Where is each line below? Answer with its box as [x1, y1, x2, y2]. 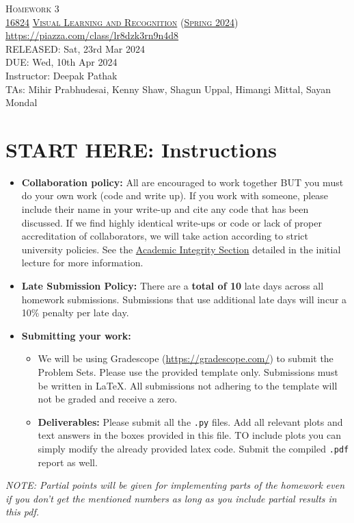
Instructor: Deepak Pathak [5, 68, 118, 82]
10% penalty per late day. [21, 305, 129, 320]
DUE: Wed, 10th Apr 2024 [5, 55, 118, 69]
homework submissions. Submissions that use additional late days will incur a [21, 292, 347, 306]
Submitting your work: [21, 328, 131, 342]
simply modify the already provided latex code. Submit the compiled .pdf [38, 442, 349, 456]
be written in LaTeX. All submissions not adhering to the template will [38, 378, 338, 392]
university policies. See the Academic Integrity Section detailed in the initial [21, 242, 341, 256]
